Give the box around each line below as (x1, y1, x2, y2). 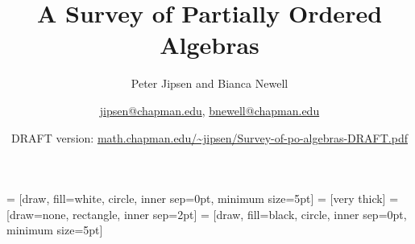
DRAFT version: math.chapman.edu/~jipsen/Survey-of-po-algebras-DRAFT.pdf (11, 129, 408, 146)
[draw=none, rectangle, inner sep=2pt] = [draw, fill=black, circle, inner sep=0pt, (6, 205, 407, 222)
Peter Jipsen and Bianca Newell (131, 75, 288, 92)
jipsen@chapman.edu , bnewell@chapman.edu (99, 101, 320, 118)
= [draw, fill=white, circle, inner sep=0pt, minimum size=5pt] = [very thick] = (6, 190, 399, 207)
